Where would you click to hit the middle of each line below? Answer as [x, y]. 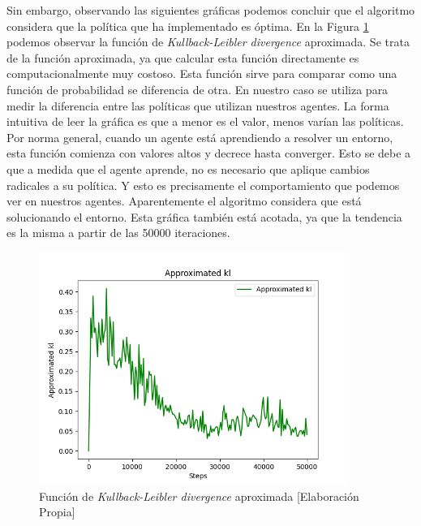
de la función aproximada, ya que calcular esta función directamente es [183, 57]
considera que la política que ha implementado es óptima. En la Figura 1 [188, 26]
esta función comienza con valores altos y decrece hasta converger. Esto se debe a [209, 153]
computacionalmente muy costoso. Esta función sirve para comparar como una [202, 73]
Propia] [57, 512]
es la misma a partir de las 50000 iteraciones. [118, 233]
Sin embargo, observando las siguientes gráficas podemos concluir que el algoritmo [211, 10]
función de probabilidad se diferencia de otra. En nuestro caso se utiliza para [198, 89]
